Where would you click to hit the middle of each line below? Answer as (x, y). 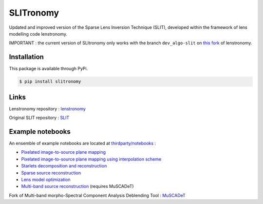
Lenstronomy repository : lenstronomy (47, 109)
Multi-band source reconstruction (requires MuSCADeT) (77, 186)
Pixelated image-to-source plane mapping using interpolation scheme (91, 159)
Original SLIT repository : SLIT (39, 118)
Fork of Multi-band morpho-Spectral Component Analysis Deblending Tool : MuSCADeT (97, 195)
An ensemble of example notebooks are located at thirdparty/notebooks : (82, 143)
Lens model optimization (46, 179)
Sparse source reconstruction (51, 173)
